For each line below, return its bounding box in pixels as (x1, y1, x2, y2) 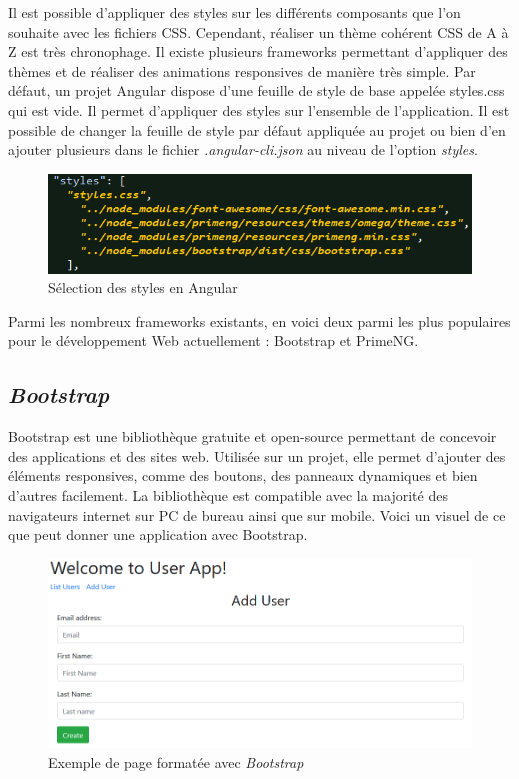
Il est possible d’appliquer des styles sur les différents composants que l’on (8, 2, 461, 22)
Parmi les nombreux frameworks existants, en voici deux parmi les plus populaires (8, 310, 511, 331)
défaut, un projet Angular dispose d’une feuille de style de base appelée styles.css (8, 80, 505, 101)
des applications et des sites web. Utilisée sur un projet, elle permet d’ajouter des (8, 445, 506, 466)
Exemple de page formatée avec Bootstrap (48, 751, 304, 772)
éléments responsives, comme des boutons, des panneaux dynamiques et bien (8, 465, 478, 486)
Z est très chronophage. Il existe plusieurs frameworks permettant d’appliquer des (8, 41, 508, 62)
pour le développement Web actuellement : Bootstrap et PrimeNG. (8, 330, 419, 351)
